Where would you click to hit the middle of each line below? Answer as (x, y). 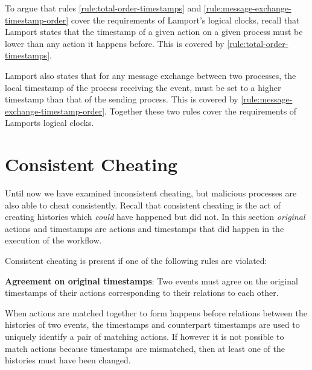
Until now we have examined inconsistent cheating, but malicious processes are (151, 193)
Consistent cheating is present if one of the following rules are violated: (136, 261)
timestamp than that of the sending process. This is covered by (122, 99)
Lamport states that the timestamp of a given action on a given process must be (154, 32)
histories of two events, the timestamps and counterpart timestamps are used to (152, 325)
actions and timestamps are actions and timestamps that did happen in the (145, 228)
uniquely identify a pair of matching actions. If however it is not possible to (145, 336)
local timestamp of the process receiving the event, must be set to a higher (143, 87)
